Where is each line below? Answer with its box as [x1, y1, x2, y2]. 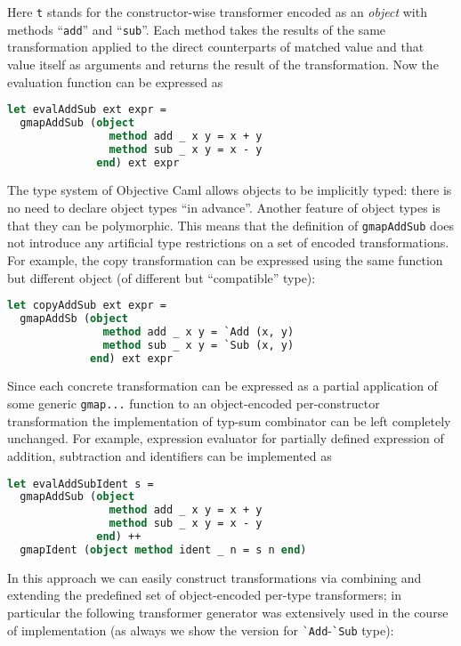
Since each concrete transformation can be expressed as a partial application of [7, 376, 438, 395]
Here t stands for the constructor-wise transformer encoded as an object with [7, 3, 427, 20]
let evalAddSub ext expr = [7, 103, 166, 117]
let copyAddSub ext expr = [7, 299, 166, 312]
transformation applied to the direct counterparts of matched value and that [7, 37, 425, 56]
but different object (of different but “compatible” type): [7, 268, 316, 287]
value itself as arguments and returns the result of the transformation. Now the [7, 54, 439, 73]
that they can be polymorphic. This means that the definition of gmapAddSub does [7, 215, 455, 234]
